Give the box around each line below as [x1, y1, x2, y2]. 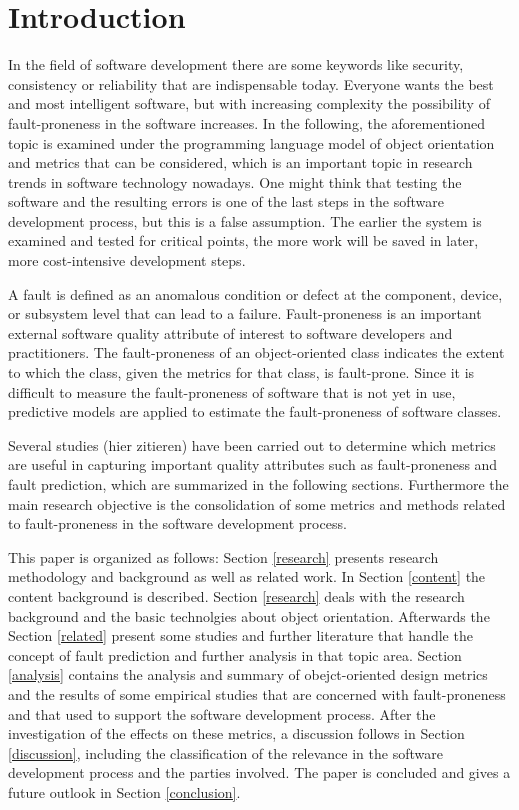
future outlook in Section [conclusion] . [8, 781, 241, 802]
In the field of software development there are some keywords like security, [8, 54, 464, 75]
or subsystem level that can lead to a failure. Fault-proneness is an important [8, 303, 482, 324]
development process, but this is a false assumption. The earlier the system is [8, 210, 482, 231]
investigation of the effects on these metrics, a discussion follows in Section [8, 723, 465, 744]
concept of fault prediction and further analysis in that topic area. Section [8, 644, 462, 665]
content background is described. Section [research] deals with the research [8, 585, 465, 606]
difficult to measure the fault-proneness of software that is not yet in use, [8, 381, 456, 402]
